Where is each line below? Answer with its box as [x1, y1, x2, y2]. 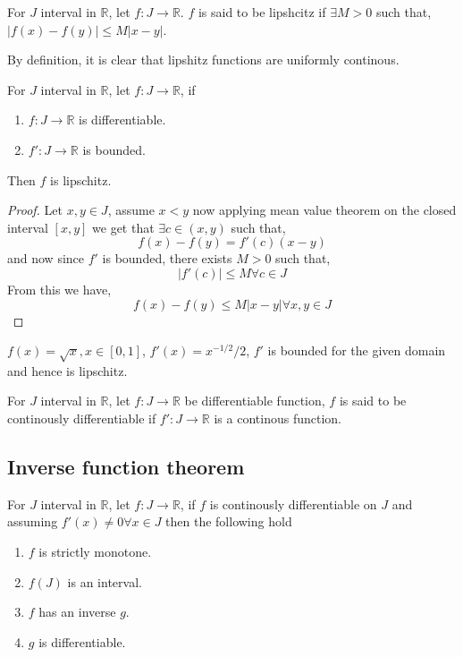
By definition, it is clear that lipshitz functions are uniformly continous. [7, 50, 400, 69]
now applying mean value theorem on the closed [192, 201, 457, 219]
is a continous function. [214, 409, 341, 428]
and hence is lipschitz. [7, 361, 128, 380]
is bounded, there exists [102, 249, 232, 268]
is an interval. [67, 572, 142, 591]
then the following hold [165, 512, 292, 531]
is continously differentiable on [209, 494, 377, 513]
